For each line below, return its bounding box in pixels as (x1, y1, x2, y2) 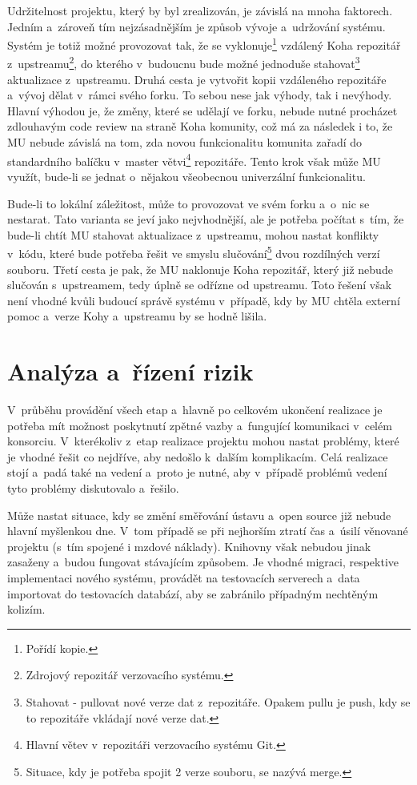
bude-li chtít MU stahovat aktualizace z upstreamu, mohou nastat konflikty (7, 226, 379, 243)
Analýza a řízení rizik (7, 355, 254, 388)
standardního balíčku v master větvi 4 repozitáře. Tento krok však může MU (7, 150, 381, 169)
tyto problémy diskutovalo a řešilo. (7, 480, 179, 496)
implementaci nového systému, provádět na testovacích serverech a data (7, 569, 360, 586)
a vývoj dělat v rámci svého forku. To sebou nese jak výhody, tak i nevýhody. (7, 87, 392, 103)
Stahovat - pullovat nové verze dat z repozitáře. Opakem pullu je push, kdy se (26, 693, 411, 710)
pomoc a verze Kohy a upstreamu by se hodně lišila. (7, 308, 267, 324)
